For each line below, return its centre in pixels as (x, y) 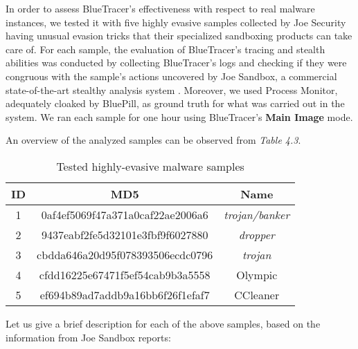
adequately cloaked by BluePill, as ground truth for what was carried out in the (175, 103)
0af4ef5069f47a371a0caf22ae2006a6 (125, 214)
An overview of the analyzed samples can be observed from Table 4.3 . (153, 140)
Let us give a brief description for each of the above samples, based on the (163, 323)
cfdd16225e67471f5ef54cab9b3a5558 (125, 274)
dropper (257, 234)
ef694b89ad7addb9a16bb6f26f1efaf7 (125, 294)
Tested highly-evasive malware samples (150, 166)
